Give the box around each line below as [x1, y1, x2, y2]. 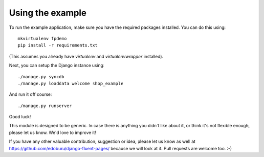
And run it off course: [9, 91, 52, 97]
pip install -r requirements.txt [18, 43, 98, 48]
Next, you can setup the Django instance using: [9, 63, 105, 68]
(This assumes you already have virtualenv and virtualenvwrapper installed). [9, 53, 164, 59]
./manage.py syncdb [18, 74, 65, 79]
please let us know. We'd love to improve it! [9, 130, 96, 135]
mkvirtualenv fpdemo [18, 36, 67, 41]
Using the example [9, 7, 87, 18]
